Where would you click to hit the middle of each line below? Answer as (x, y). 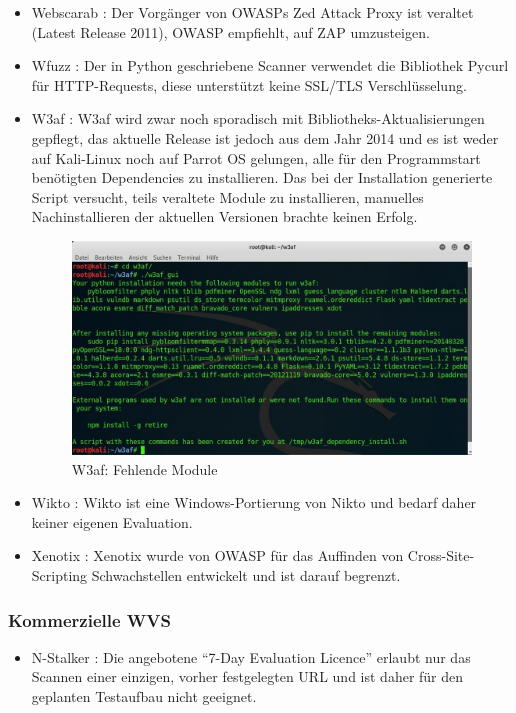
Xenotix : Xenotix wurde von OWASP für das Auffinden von (217, 555)
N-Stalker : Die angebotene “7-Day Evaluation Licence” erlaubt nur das (251, 656)
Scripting (59, 575)
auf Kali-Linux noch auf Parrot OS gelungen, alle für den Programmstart (256, 157)
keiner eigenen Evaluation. (112, 521)
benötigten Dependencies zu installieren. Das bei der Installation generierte (262, 177)
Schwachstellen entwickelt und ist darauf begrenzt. (246, 575)
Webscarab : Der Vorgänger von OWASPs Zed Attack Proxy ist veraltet (252, 12)
